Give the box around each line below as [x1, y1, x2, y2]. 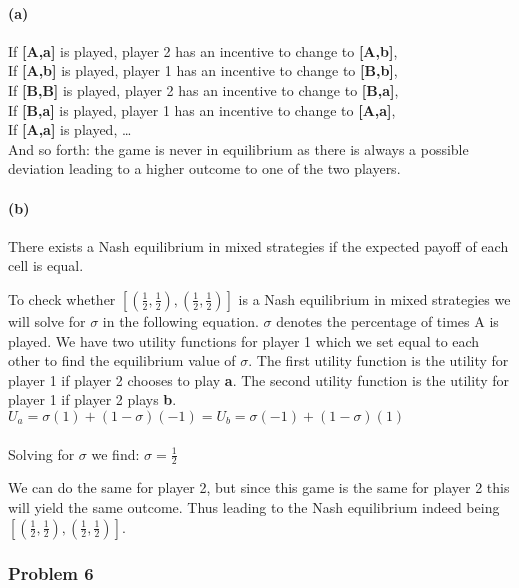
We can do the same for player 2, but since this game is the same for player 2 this [8, 477, 510, 498]
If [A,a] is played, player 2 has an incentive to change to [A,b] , [8, 40, 398, 61]
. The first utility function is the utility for [248, 350, 509, 371]
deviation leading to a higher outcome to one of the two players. [8, 158, 401, 179]
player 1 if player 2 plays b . [8, 389, 177, 410]
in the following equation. [102, 310, 259, 331]
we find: [91, 443, 140, 464]
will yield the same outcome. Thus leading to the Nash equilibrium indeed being [8, 496, 500, 517]
